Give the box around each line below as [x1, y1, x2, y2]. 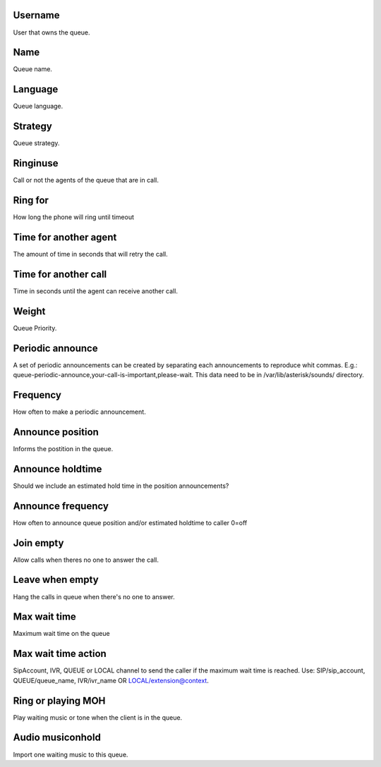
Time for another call [13, 268, 107, 280]
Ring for [13, 194, 49, 206]
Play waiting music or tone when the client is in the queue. [13, 713, 183, 722]
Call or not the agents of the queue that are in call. [13, 176, 159, 185]
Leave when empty [13, 574, 99, 586]
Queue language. [13, 102, 64, 111]
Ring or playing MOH [13, 694, 106, 706]
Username [13, 9, 60, 21]
